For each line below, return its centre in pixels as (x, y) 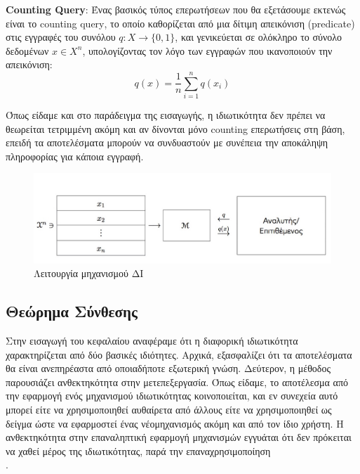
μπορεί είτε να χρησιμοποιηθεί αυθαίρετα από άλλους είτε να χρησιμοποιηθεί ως (169, 409)
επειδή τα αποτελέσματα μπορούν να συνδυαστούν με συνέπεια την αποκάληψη (167, 142)
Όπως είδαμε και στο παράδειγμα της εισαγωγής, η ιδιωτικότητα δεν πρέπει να (166, 115)
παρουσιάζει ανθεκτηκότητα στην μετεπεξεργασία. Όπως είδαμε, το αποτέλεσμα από (177, 382)
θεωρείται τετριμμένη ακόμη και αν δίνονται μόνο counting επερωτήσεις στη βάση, (175, 128)
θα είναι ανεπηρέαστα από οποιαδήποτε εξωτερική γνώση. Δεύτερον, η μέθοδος (168, 368)
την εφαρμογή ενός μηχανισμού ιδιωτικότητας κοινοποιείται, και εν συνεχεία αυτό (172, 396)
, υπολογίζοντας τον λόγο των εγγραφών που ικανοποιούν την (207, 50)
